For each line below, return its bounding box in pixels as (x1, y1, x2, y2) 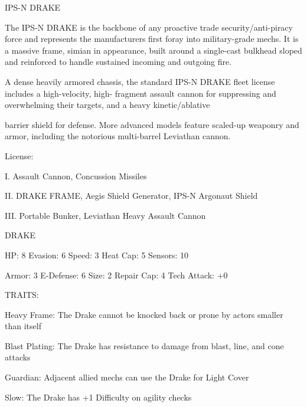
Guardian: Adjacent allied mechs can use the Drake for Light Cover (5, 371, 249, 383)
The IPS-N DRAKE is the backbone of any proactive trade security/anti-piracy (5, 21, 293, 33)
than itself (5, 320, 41, 332)
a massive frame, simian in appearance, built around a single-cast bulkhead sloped (5, 44, 302, 56)
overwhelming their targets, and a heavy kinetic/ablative (5, 99, 210, 111)
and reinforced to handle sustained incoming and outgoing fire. (5, 55, 232, 68)
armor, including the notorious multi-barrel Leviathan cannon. (5, 130, 231, 142)
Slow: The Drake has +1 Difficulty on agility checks (5, 390, 192, 403)
